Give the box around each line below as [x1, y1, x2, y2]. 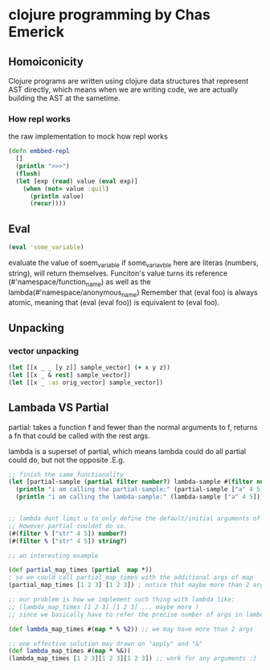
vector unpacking [8, 345, 79, 356]
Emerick [8, 23, 65, 41]
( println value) [29, 192, 84, 201]
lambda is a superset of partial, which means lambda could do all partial [8, 446, 247, 456]
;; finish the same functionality [8, 470, 125, 478]
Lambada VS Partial [8, 401, 109, 415]
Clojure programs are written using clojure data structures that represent [8, 77, 249, 85]
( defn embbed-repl [8, 147, 70, 155]
